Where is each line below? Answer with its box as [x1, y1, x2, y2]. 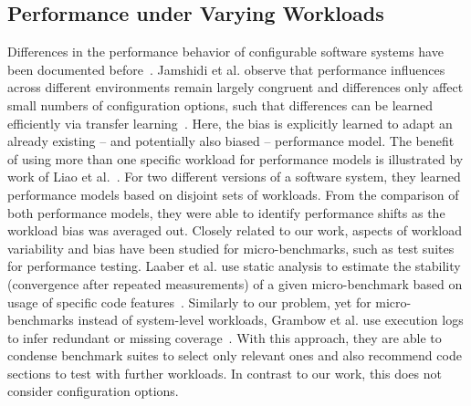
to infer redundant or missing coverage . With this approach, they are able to [7, 328, 442, 347]
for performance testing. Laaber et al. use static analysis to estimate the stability [7, 256, 461, 276]
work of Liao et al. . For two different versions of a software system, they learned [7, 167, 461, 186]
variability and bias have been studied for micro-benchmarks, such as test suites [7, 238, 455, 257]
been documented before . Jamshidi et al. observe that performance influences [7, 59, 445, 78]
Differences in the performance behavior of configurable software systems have [7, 42, 444, 61]
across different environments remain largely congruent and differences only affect [7, 78, 464, 97]
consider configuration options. [7, 381, 179, 401]
